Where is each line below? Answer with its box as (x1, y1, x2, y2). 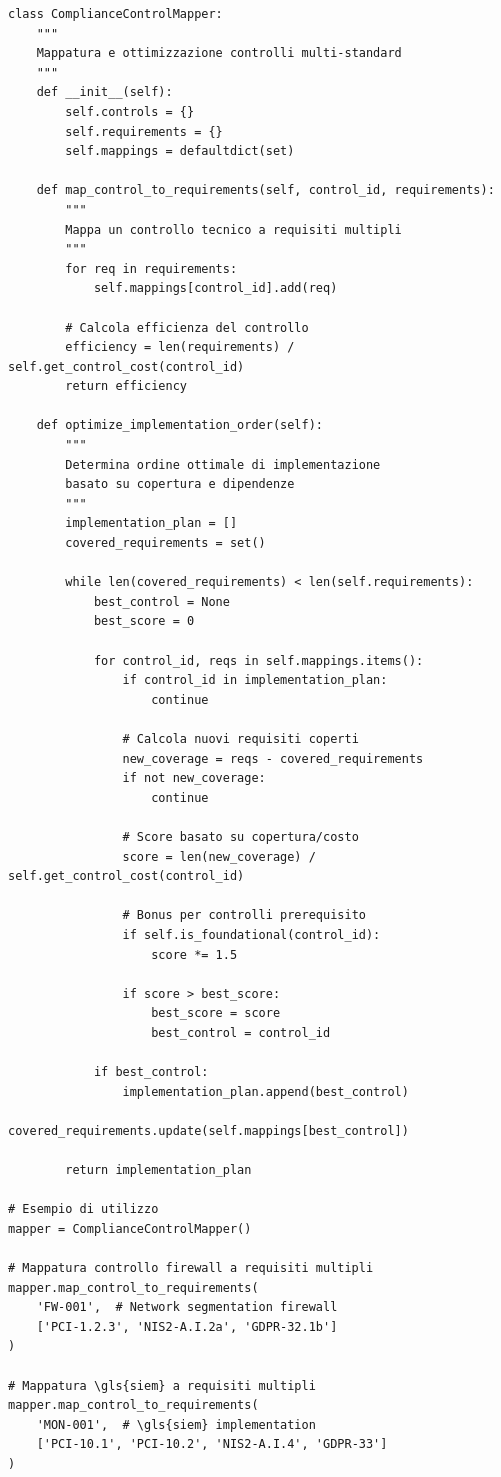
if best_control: (93, 1065, 209, 1080)
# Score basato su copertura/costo (122, 829, 359, 844)
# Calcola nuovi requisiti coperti (122, 731, 359, 746)
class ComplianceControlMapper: (8, 7, 223, 21)
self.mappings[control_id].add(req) (93, 281, 338, 296)
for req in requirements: (65, 261, 238, 276)
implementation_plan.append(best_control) (122, 1084, 409, 1099)
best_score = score (151, 1006, 281, 1021)
